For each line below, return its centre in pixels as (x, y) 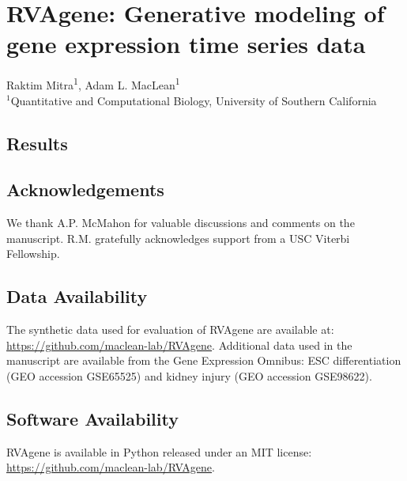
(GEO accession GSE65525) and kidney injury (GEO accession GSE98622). (189, 375)
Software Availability (92, 418)
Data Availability (77, 296)
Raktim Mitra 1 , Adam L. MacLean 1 (93, 83)
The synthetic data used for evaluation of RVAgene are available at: (170, 330)
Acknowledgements (85, 189)
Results (37, 143)
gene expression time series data (186, 44)
